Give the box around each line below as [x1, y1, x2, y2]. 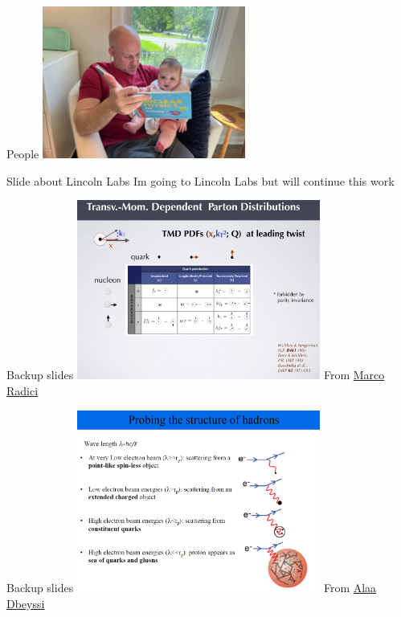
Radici [6, 382, 39, 399]
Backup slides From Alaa [6, 579, 377, 596]
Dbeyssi [6, 595, 45, 611]
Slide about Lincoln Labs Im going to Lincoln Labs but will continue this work [6, 172, 395, 189]
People [6, 145, 39, 161]
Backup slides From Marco [6, 366, 385, 383]
